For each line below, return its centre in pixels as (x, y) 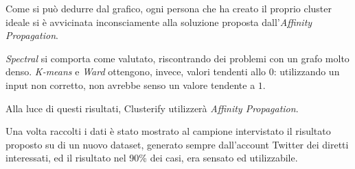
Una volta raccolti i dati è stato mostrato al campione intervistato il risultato (168, 131)
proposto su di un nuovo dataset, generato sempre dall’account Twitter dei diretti (177, 144)
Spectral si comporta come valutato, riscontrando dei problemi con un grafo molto (177, 58)
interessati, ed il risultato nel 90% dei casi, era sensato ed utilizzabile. (152, 158)
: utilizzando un (307, 71)
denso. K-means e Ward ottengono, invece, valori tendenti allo (136, 71)
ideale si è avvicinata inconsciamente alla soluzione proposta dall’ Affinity (159, 22)
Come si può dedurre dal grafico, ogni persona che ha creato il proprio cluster (169, 8)
